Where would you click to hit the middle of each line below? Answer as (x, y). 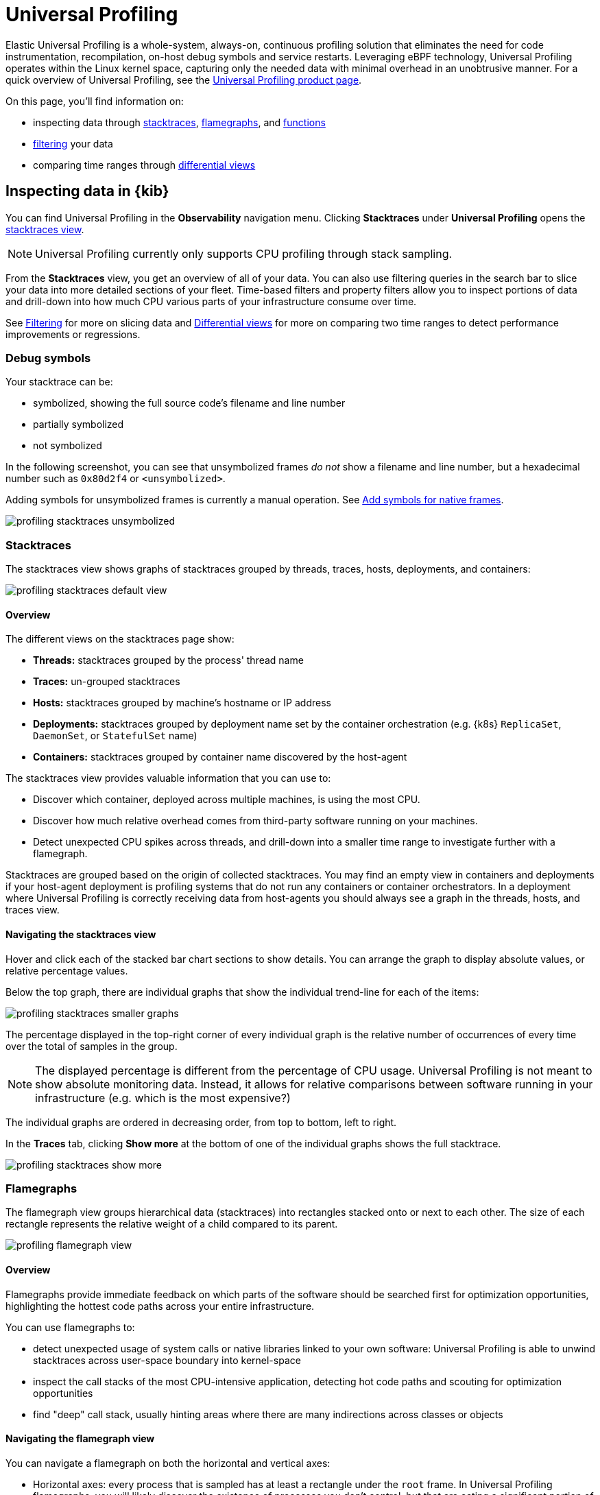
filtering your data (73, 143)
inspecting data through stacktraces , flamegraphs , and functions (179, 122)
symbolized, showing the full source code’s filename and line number (189, 403)
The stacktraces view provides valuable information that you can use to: (168, 778)
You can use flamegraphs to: (70, 1327)
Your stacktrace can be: (59, 382)
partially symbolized (79, 424)
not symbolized (68, 446)
